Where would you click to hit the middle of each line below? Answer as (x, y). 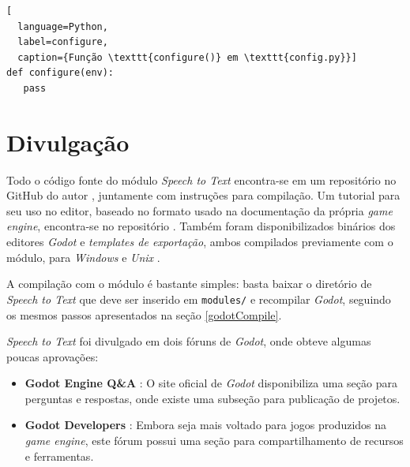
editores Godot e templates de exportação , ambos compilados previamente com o (200, 242)
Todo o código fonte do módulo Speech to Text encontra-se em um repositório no (201, 179)
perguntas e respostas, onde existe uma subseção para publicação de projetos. (213, 398)
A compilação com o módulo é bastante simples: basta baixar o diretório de (189, 284)
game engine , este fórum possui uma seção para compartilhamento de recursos (214, 441)
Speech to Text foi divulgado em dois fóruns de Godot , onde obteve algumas (189, 341)
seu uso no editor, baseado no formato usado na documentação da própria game (199, 210)
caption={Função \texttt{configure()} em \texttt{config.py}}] (187, 57)
